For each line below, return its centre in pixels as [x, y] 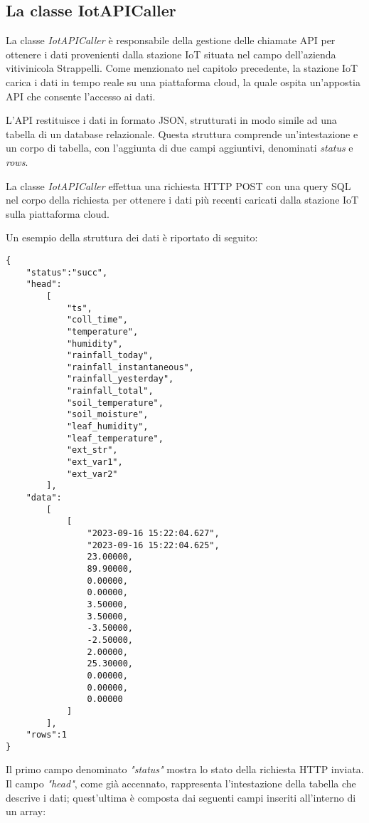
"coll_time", [97, 320]
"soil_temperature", [115, 403]
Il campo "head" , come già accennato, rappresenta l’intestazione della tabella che [181, 783]
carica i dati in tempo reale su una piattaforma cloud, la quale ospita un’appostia [183, 82]
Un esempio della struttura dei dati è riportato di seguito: [132, 237]
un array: [26, 811]
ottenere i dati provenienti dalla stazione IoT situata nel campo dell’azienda [171, 54]
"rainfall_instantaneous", [130, 367]
